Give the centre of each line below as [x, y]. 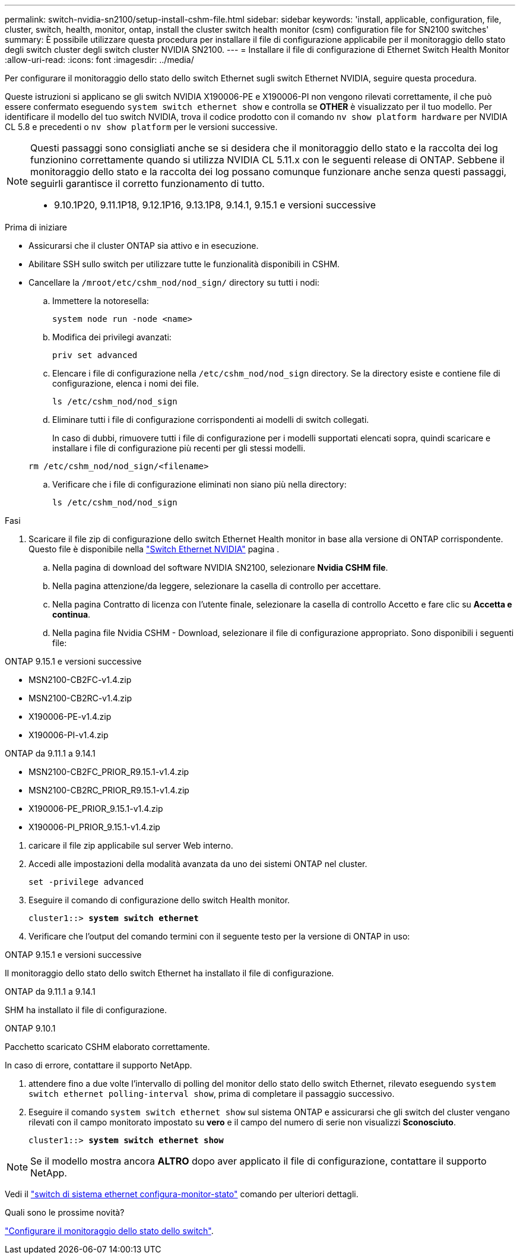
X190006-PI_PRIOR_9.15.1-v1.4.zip [94, 827]
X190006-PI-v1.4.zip [69, 735]
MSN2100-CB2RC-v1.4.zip [80, 698]
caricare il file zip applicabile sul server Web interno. [131, 845]
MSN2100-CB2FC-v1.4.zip [80, 680]
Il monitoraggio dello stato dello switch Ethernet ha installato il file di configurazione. [169, 973]
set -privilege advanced [86, 882]
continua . [72, 614]
